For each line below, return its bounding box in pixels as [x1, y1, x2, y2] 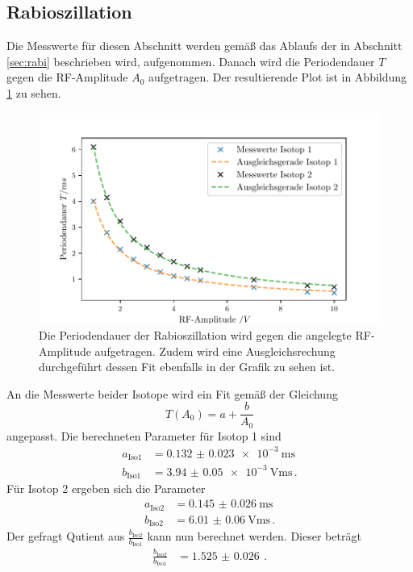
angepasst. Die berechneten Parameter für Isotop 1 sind [6, 427, 282, 444]
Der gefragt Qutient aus [6, 528, 125, 544]
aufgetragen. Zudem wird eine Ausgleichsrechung [94, 342, 336, 359]
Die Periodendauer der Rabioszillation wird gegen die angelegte [39, 326, 352, 343]
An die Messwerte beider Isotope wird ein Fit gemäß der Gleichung [6, 385, 338, 402]
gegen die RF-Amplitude [6, 69, 128, 86]
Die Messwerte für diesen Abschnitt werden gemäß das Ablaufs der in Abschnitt [6, 37, 403, 54]
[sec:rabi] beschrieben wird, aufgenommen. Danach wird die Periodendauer [6, 52, 375, 69]
